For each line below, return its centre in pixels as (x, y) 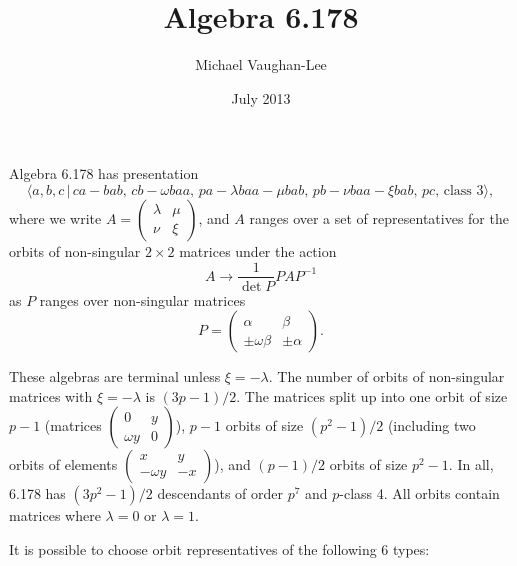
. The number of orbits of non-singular (386, 376)
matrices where (55, 515)
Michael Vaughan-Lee (261, 64)
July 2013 (261, 97)
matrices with (51, 395)
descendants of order (220, 493)
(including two (431, 425)
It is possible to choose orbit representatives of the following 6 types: (219, 548)
